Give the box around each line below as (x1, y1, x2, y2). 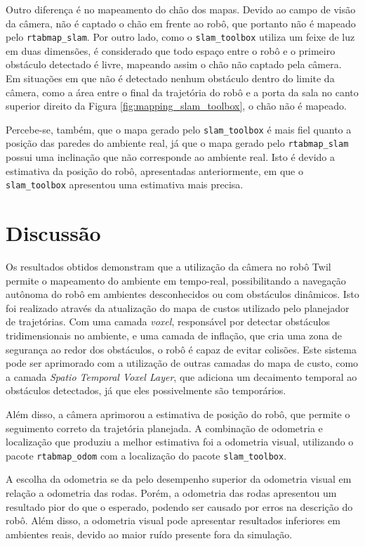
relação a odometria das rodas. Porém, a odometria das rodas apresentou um (6, 486, 337, 500)
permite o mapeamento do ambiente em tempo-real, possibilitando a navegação (6, 273, 346, 287)
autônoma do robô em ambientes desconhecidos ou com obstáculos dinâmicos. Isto (6, 287, 359, 301)
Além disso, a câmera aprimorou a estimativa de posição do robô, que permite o (6, 407, 350, 422)
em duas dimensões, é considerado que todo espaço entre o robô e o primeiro (6, 43, 336, 58)
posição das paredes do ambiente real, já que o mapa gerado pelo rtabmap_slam (6, 136, 349, 150)
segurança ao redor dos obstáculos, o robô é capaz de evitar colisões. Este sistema (6, 342, 357, 356)
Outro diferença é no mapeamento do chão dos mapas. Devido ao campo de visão (6, 2, 356, 16)
